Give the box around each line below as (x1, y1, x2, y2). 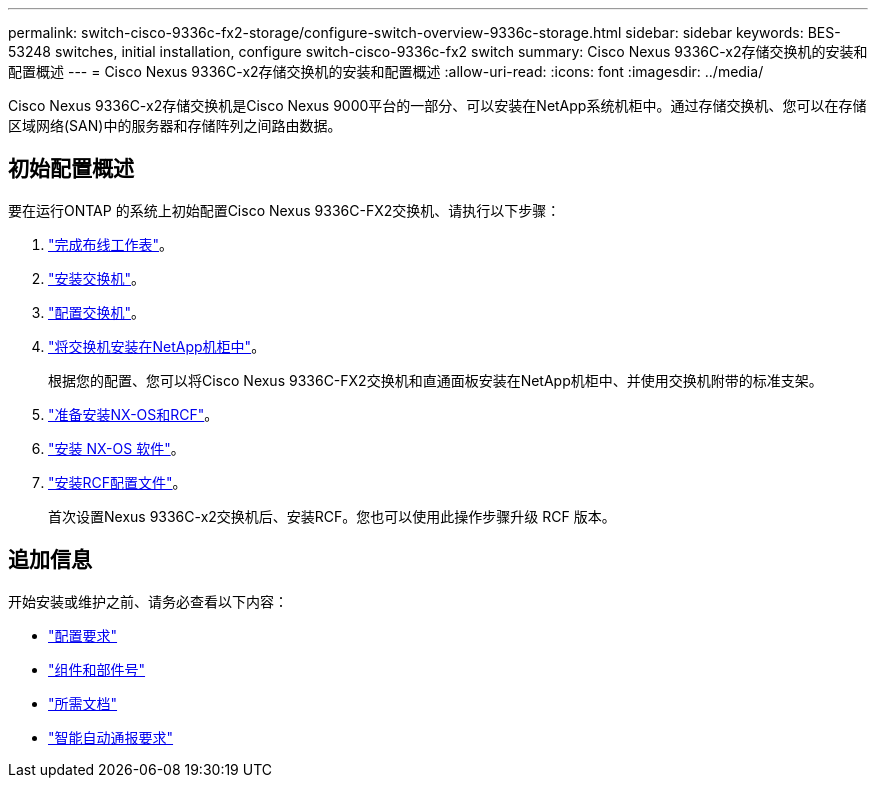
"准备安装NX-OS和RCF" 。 (48, 405, 219, 423)
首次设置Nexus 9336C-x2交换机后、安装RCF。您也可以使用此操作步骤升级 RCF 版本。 (48, 507, 616, 525)
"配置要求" (48, 626, 118, 644)
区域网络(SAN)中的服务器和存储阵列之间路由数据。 (8, 117, 342, 134)
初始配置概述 (8, 156, 134, 182)
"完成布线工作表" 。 (48, 235, 174, 253)
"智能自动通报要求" (48, 728, 174, 746)
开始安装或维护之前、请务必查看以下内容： (8, 592, 288, 610)
